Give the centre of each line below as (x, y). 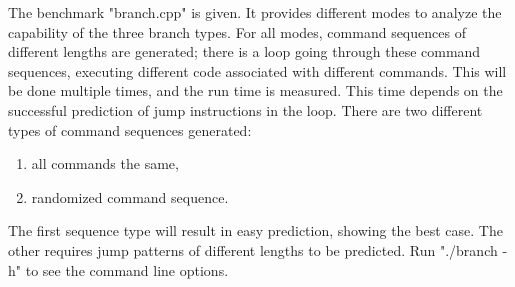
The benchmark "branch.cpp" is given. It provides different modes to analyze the (255, 12)
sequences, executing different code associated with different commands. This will (257, 70)
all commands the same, (105, 163)
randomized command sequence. (130, 196)
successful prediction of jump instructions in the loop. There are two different (245, 109)
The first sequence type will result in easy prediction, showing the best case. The (255, 230)
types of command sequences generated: (130, 129)
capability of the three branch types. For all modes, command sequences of (237, 31)
